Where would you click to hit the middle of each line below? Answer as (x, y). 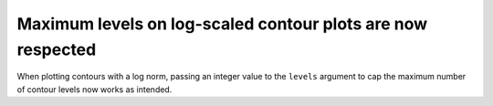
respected (57, 49)
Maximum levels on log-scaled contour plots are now (222, 24)
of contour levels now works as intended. (94, 89)
